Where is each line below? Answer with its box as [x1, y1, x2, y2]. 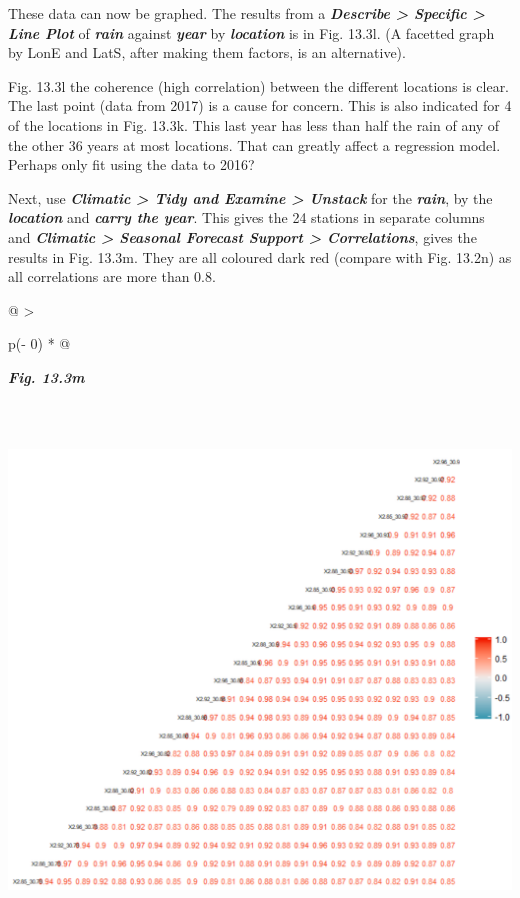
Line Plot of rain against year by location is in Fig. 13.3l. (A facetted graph [8, 22, 495, 43]
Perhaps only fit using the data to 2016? [8, 154, 255, 175]
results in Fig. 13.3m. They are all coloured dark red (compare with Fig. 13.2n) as [8, 246, 512, 267]
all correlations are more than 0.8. [8, 266, 216, 287]
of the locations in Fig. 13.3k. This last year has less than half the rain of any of [8, 114, 500, 135]
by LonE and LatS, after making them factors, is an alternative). [8, 42, 406, 63]
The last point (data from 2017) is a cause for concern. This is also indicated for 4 [8, 95, 512, 116]
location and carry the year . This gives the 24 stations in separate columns [8, 207, 485, 228]
